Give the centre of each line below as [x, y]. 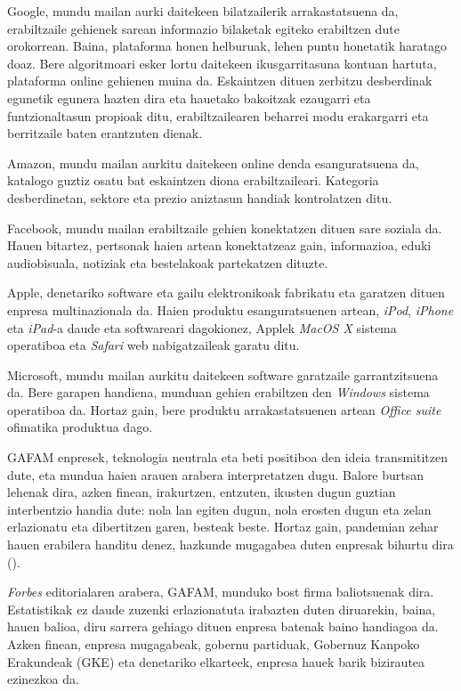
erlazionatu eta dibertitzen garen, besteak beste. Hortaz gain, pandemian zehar [223, 527]
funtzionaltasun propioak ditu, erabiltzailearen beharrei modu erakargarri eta [218, 115]
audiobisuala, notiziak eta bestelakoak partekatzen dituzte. [168, 262]
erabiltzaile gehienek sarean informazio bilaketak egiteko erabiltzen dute [203, 28]
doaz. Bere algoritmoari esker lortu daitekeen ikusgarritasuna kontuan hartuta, [222, 63]
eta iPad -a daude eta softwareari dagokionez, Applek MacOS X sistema [202, 327]
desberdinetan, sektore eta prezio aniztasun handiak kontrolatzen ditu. [200, 197]
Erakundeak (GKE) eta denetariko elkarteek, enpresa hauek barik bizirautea [216, 661]
